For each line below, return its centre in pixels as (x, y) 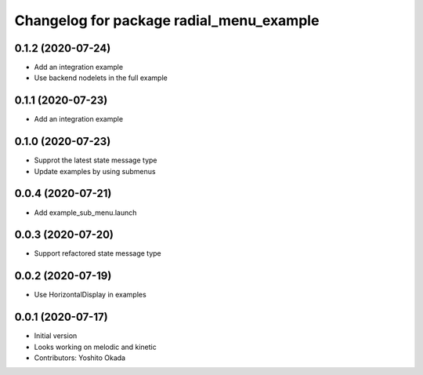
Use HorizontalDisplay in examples (90, 295)
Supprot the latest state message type (96, 160)
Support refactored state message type (98, 253)
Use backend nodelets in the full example (101, 78)
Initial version (56, 336)
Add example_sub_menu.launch (85, 213)
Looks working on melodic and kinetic (95, 347)
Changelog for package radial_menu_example (167, 20)
